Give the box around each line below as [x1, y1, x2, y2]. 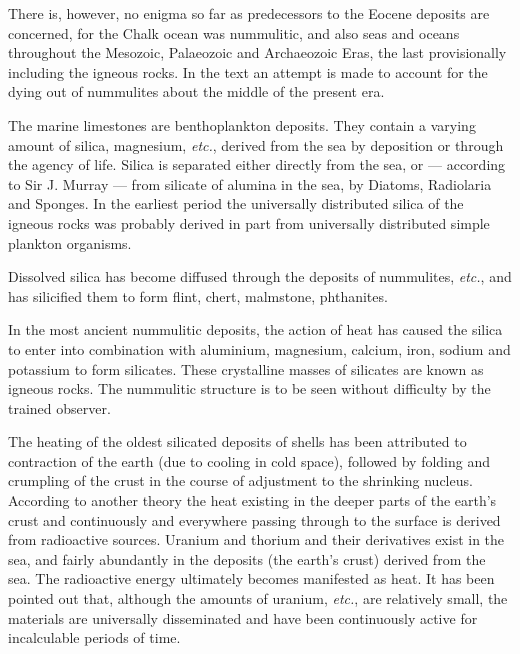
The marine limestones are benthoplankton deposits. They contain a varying [8, 114, 476, 135]
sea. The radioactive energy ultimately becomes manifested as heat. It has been [8, 568, 495, 589]
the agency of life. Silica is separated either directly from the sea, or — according [8, 154, 506, 175]
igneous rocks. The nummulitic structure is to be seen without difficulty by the [8, 378, 491, 399]
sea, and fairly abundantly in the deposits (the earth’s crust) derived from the [8, 548, 486, 569]
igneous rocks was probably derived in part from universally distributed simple [8, 212, 490, 233]
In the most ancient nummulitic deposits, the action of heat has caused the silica [8, 319, 503, 340]
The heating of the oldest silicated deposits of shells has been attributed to [8, 431, 467, 452]
